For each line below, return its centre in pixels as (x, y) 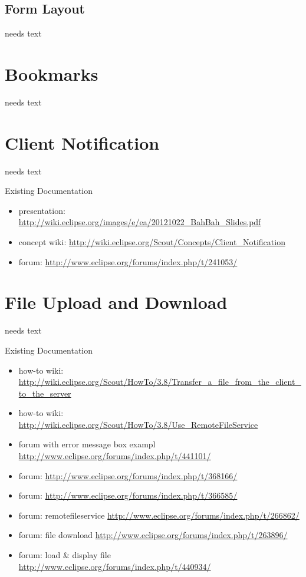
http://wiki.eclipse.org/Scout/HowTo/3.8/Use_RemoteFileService (138, 424)
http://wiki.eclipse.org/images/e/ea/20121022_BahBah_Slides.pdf (140, 222)
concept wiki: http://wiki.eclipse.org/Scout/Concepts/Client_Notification (152, 242)
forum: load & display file (65, 555)
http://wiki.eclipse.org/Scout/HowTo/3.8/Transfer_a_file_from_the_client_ (160, 382)
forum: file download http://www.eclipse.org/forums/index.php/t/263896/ (153, 535)
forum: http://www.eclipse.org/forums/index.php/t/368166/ (128, 475)
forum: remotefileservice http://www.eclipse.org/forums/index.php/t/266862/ (159, 515)
